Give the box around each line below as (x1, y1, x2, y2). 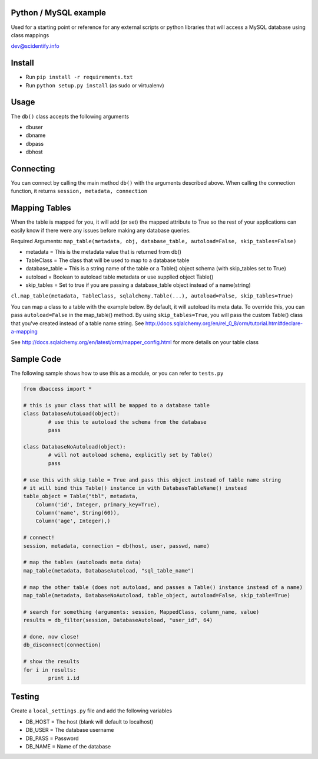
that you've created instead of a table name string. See (11, 319, 144, 327)
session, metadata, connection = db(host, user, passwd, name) (23, 542, 210, 549)
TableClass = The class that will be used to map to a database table (25, 257, 190, 264)
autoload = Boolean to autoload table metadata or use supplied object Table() (25, 273, 214, 280)
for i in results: (23, 666, 77, 673)
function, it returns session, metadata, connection (11, 188, 147, 195)
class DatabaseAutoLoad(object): (23, 410, 120, 417)
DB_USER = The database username (25, 727, 114, 734)
